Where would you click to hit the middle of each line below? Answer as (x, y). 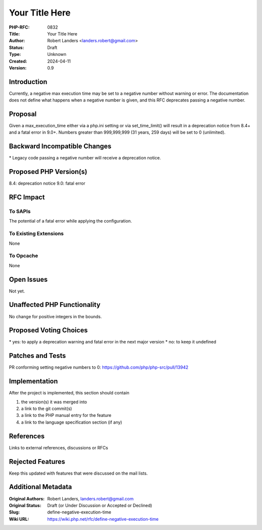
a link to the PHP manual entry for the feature (66, 415)
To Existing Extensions (36, 234)
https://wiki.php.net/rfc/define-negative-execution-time (103, 519)
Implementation (33, 381)
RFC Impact (27, 197)
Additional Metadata (41, 487)
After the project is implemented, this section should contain (69, 393)
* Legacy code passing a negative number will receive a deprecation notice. (85, 158)
